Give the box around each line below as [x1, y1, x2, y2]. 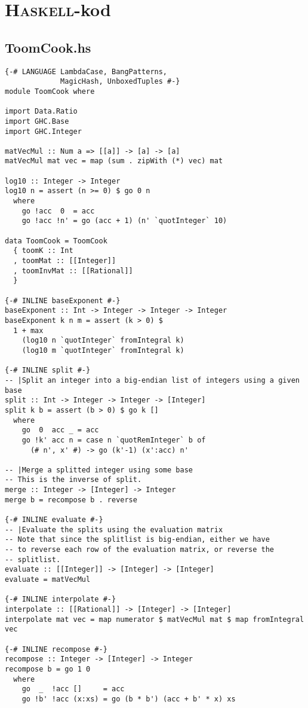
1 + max [13, 326, 44, 335]
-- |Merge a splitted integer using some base [5, 465, 193, 474]
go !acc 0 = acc [21, 206, 95, 215]
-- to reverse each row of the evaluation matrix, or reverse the [5, 545, 275, 554]
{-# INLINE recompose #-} [5, 645, 107, 654]
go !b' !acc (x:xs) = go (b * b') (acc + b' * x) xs [21, 694, 236, 703]
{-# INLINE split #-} [5, 366, 91, 375]
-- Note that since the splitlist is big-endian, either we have [5, 535, 270, 544]
